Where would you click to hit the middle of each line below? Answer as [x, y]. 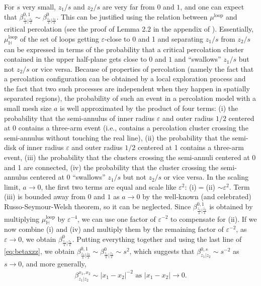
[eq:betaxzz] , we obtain [39, 251]
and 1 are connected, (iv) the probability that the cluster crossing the [111, 167]
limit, [12, 186]
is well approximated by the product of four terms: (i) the [149, 108]
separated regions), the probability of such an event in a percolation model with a [130, 98]
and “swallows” [198, 59]
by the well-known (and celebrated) [197, 196]
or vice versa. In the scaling [206, 177]
